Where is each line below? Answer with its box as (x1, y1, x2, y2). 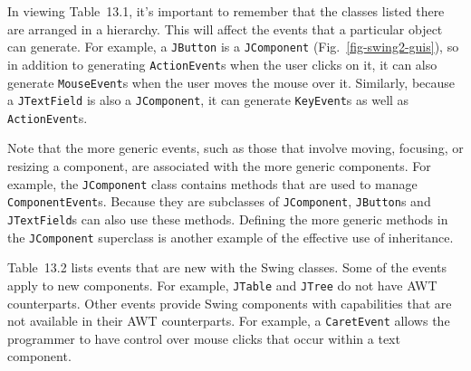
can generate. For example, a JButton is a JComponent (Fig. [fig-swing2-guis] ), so (7, 37, 459, 56)
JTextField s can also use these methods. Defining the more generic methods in (7, 209, 448, 228)
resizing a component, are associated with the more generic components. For (7, 157, 431, 176)
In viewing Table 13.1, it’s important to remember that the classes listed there (7, 2, 445, 20)
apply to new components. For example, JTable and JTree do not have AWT (7, 275, 437, 294)
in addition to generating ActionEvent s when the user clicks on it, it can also (7, 54, 437, 73)
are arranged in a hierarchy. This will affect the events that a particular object (7, 19, 443, 38)
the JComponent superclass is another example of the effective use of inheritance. (7, 227, 454, 246)
